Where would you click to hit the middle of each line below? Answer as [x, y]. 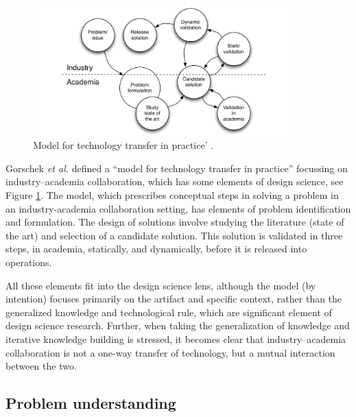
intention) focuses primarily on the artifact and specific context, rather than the [174, 299]
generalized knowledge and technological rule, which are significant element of [169, 312]
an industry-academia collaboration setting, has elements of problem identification [178, 208]
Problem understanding [91, 403]
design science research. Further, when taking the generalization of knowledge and [178, 325]
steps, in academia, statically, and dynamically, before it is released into [156, 249]
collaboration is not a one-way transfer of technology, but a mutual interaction [170, 352]
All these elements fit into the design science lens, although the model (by [161, 285]
